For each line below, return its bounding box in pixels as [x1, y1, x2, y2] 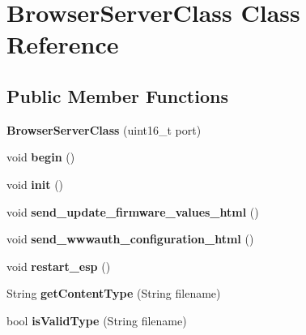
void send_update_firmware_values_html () [6, 203, 259, 220]
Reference [6, 28, 119, 61]
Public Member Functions [6, 83, 228, 108]
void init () [6, 175, 64, 192]
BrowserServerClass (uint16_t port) [6, 121, 202, 138]
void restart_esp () [6, 257, 111, 274]
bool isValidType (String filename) [6, 311, 187, 329]
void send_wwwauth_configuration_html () [6, 230, 254, 247]
